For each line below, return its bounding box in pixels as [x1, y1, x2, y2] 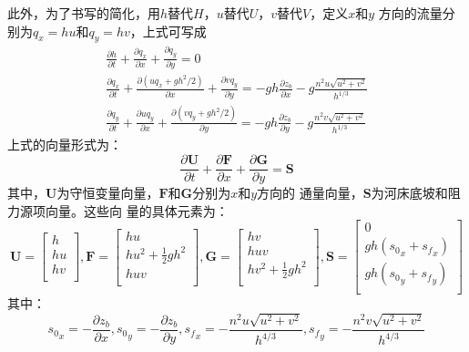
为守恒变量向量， [56, 183, 159, 202]
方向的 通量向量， [257, 183, 363, 202]
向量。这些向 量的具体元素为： [45, 201, 229, 220]
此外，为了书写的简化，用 [7, 4, 160, 22]
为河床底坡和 [371, 183, 448, 202]
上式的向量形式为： [7, 135, 122, 154]
